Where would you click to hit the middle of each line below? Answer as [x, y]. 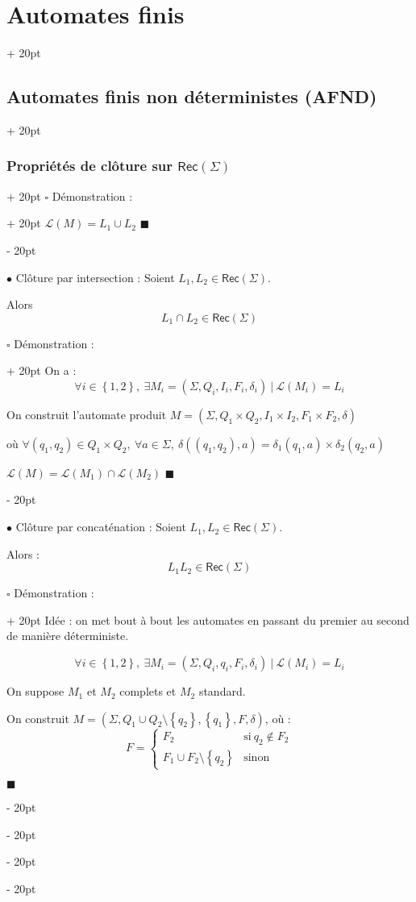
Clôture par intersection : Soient [95, 277]
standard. [222, 691]
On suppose [35, 691]
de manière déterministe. [68, 636]
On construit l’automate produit [87, 414]
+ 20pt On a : [42, 370]
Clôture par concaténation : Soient [101, 527]
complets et [148, 691]
